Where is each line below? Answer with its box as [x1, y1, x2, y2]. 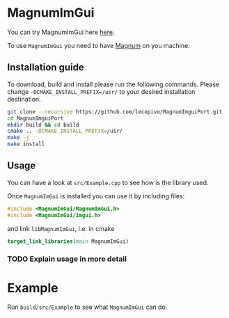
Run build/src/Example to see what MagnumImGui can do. [7, 303, 168, 311]
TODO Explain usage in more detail [7, 254, 127, 264]
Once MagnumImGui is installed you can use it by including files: [7, 191, 185, 200]
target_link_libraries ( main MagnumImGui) [7, 238, 129, 245]
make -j [7, 134, 30, 141]
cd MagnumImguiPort [7, 115, 64, 122]
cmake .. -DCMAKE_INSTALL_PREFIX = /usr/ [7, 127, 123, 135]
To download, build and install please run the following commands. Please [7, 80, 220, 88]
